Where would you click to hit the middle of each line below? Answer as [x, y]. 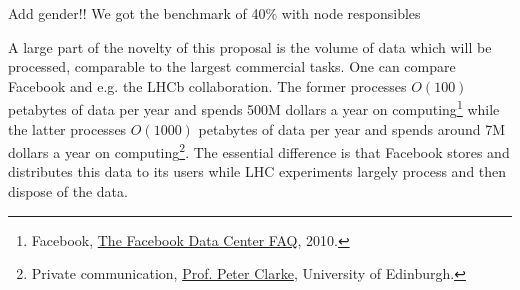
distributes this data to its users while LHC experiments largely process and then [257, 171]
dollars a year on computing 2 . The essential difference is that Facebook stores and [259, 150]
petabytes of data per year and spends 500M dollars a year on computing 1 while [254, 108]
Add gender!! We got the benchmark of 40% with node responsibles [214, 13]
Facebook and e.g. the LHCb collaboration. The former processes [207, 85]
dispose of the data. [68, 191]
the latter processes [67, 128]
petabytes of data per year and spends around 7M [352, 128]
